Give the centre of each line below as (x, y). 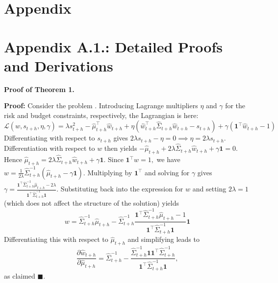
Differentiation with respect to (50, 148)
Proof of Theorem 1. (39, 89)
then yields (121, 148)
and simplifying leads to (164, 239)
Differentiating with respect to (50, 138)
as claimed (20, 276)
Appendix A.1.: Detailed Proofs (113, 46)
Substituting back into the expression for (122, 189)
